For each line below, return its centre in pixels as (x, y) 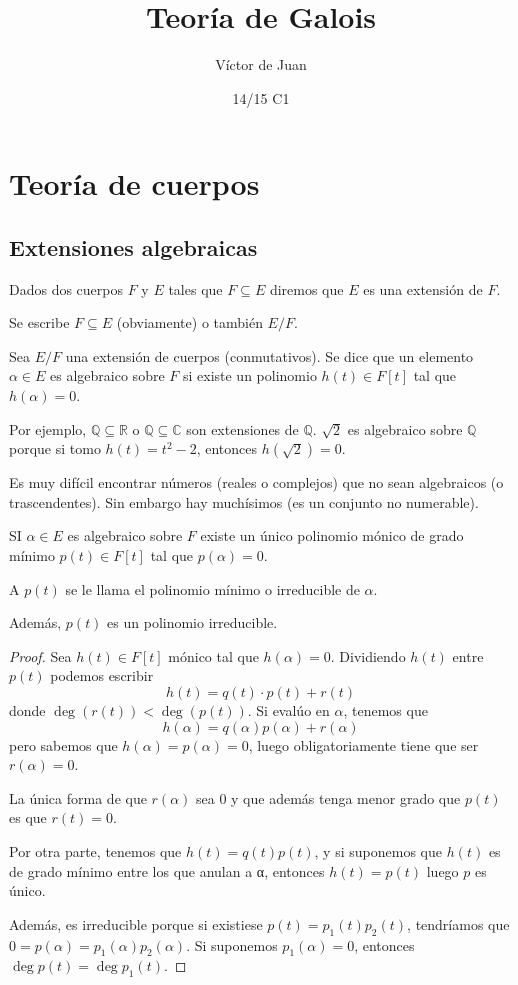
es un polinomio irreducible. (192, 622)
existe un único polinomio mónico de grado (332, 535)
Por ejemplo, (48, 428)
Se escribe (39, 322)
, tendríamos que (458, 923)
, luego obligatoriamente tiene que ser (363, 744)
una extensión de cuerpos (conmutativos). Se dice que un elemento (269, 355)
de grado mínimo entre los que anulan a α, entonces (167, 870)
